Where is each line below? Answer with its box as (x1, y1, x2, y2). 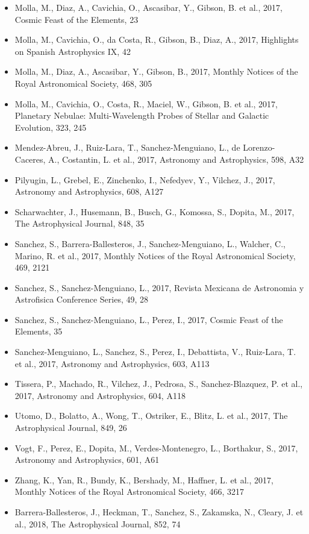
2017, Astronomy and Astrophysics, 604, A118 (14, 389, 186, 401)
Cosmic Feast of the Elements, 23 (14, 13, 139, 25)
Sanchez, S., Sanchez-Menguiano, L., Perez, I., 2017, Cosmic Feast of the (14, 313, 283, 325)
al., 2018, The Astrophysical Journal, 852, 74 (14, 517, 181, 530)
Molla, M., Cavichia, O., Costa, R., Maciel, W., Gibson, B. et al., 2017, (14, 97, 278, 110)
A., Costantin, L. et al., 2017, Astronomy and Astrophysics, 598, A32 (48, 152, 304, 165)
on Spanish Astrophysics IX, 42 (14, 45, 131, 57)
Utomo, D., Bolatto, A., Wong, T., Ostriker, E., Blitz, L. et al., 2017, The (14, 409, 288, 422)
